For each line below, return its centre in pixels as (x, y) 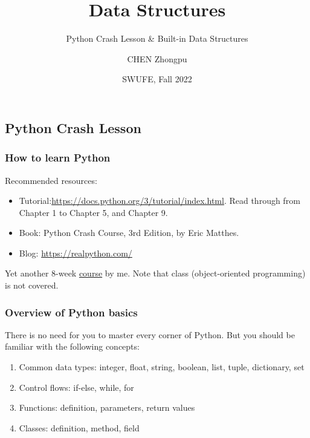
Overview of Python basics (71, 312)
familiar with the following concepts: (72, 346)
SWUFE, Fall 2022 (157, 79)
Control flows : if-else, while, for (76, 387)
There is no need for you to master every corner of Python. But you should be (150, 334)
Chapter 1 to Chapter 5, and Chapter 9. (93, 212)
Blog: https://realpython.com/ (76, 253)
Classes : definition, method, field (79, 427)
